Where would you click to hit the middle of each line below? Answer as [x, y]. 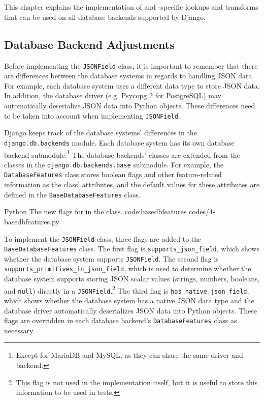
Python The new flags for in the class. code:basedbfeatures [95, 211]
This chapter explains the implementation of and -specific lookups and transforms [131, 7]
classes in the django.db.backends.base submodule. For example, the [114, 164]
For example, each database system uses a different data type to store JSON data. [132, 85]
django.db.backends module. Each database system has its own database [119, 142]
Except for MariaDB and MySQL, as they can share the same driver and [129, 355]
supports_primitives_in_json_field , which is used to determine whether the [128, 268]
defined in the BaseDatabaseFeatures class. [72, 194]
